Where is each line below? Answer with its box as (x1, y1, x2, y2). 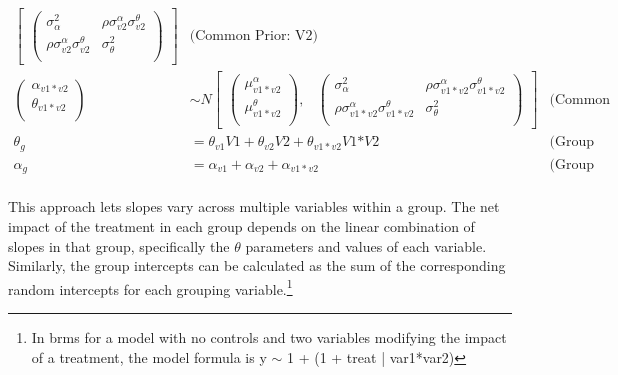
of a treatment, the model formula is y (31, 346, 267, 367)
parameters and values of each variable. (245, 235, 487, 256)
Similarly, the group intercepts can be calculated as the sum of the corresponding (8, 255, 506, 276)
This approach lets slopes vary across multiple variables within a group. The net (8, 196, 500, 217)
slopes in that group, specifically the (8, 235, 230, 256)
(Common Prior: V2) (189, 28, 318, 43)
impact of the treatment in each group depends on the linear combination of (8, 215, 475, 236)
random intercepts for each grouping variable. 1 (8, 275, 293, 299)
